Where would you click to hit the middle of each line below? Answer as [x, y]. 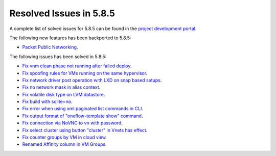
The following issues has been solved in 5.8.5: [58, 57]
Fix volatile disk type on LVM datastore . [64, 94]
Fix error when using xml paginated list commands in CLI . [83, 109]
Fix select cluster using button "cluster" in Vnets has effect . [85, 130]
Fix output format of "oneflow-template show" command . [83, 116]
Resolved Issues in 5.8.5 [62, 13]
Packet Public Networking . [50, 47]
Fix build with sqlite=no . [47, 101]
